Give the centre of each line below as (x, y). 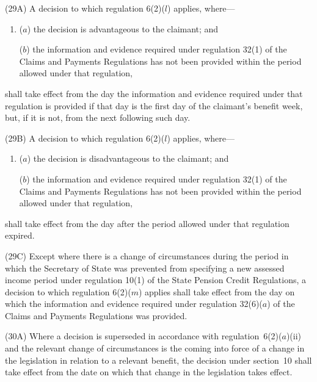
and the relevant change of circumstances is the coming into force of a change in (155, 348)
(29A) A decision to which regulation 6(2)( (85, 8)
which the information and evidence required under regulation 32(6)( (134, 304)
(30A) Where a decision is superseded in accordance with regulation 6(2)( (144, 336)
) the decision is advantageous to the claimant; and (123, 28)
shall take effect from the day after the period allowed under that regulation (147, 223)
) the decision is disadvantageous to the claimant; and (128, 158)
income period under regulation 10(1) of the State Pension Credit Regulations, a (156, 280)
